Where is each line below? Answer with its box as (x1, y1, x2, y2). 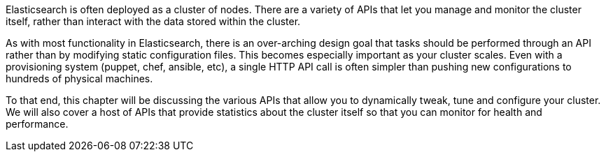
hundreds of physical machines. (6, 73, 153, 84)
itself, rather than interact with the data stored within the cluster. (6, 15, 301, 27)
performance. (6, 118, 69, 130)
